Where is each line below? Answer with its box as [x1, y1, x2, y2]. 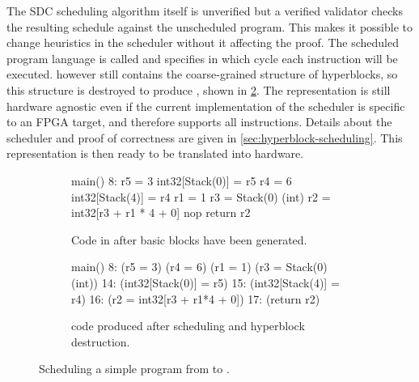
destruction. [71, 333, 130, 350]
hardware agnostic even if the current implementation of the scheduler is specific [6, 97, 405, 114]
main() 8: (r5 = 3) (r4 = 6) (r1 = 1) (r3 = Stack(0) [71, 258, 328, 275]
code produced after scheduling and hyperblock [71, 317, 305, 334]
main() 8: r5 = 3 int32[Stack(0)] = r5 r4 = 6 [71, 172, 292, 189]
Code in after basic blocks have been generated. [71, 231, 307, 248]
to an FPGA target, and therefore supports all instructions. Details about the [6, 113, 392, 130]
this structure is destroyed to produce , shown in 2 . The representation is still [6, 81, 391, 98]
